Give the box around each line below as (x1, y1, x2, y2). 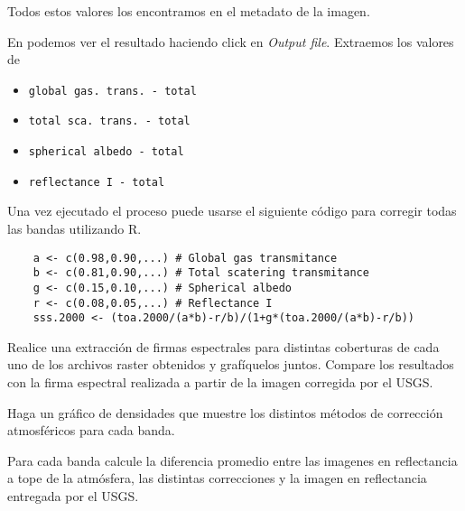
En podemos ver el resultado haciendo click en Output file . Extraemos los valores (7, 32, 454, 51)
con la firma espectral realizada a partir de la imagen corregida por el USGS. (7, 373, 433, 392)
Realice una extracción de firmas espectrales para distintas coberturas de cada (7, 337, 440, 356)
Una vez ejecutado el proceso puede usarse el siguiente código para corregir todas (7, 201, 457, 220)
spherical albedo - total (28, 145, 184, 159)
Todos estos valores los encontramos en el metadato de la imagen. (7, 2, 370, 20)
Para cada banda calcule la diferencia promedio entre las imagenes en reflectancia (7, 451, 458, 469)
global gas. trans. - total (28, 84, 197, 98)
